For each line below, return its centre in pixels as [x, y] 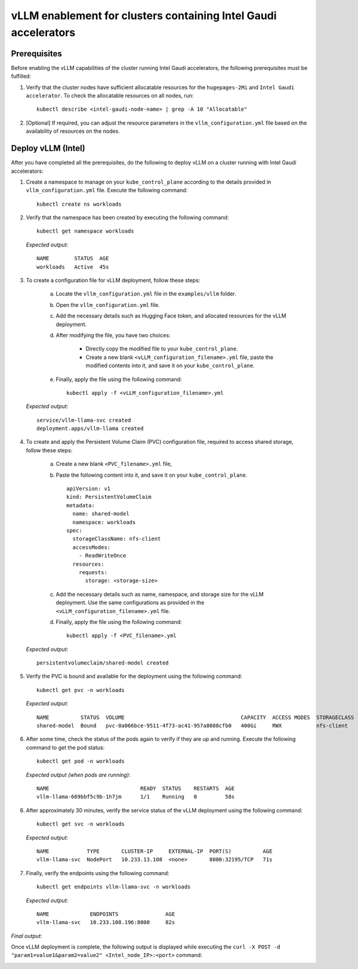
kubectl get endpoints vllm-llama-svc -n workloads [114, 887]
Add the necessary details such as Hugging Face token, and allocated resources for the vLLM [171, 316]
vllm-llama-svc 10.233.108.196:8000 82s [106, 922]
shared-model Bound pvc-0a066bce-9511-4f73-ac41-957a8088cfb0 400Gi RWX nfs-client [192, 726]
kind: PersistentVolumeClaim [109, 497]
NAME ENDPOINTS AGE [106, 914]
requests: [93, 572]
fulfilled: [21, 76]
